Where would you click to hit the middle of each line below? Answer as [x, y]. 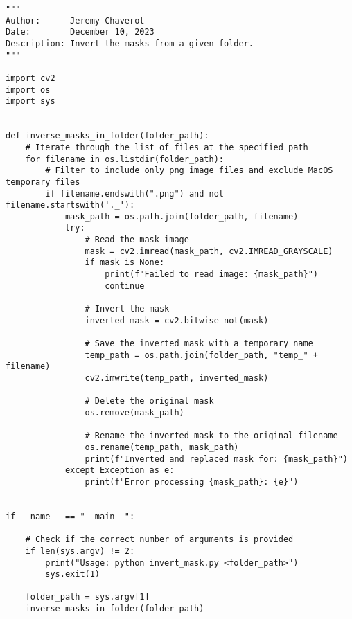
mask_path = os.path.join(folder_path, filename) [182, 216]
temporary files [43, 182]
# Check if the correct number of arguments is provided [159, 540]
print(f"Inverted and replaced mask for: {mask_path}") [216, 459]
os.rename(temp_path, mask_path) [162, 447]
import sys [30, 101]
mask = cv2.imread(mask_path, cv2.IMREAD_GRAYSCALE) [209, 251]
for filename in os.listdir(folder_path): [124, 159]
